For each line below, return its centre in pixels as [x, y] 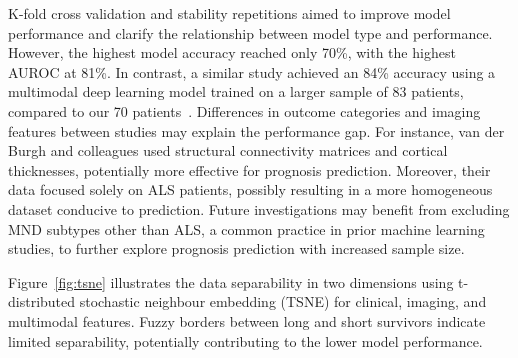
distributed [42, 301]
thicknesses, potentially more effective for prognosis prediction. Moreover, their [249, 169]
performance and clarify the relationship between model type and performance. [250, 32]
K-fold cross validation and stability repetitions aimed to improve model [229, 13]
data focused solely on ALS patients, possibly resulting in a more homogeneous [250, 189]
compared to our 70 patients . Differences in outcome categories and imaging [244, 110]
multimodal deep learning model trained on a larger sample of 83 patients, [236, 91]
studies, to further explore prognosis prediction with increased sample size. [236, 248]
